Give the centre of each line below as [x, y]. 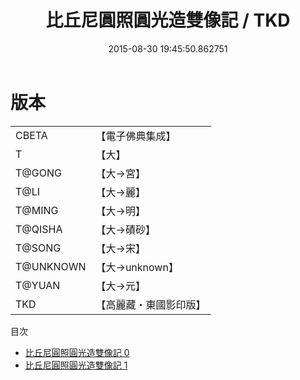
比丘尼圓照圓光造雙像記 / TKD [168, 20]
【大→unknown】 [137, 267]
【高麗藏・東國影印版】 [151, 304]
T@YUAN [38, 285]
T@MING [37, 210]
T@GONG [38, 173]
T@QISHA [39, 229]
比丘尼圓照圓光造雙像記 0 [77, 352]
